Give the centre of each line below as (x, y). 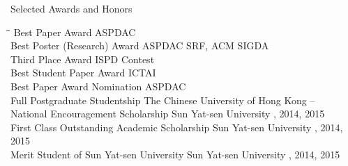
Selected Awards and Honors (71, 8)
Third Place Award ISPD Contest (83, 59)
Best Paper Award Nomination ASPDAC (98, 86)
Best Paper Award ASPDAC (75, 32)
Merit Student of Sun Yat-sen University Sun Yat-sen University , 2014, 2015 (175, 154)
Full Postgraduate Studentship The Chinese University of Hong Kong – (163, 100)
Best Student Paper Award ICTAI (83, 73)
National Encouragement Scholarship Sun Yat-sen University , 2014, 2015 (168, 114)
